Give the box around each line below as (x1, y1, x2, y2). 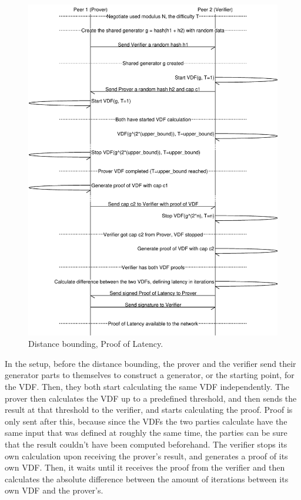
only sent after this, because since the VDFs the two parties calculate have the (5, 415, 287, 427)
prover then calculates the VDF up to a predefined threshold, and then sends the (5, 392, 297, 404)
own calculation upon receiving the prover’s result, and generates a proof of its (5, 449, 288, 462)
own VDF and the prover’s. (5, 484, 103, 496)
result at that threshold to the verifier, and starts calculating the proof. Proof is (5, 403, 293, 416)
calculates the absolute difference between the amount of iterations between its (5, 472, 289, 485)
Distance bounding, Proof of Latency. (28, 337, 163, 350)
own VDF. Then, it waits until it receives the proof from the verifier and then (5, 461, 285, 473)
